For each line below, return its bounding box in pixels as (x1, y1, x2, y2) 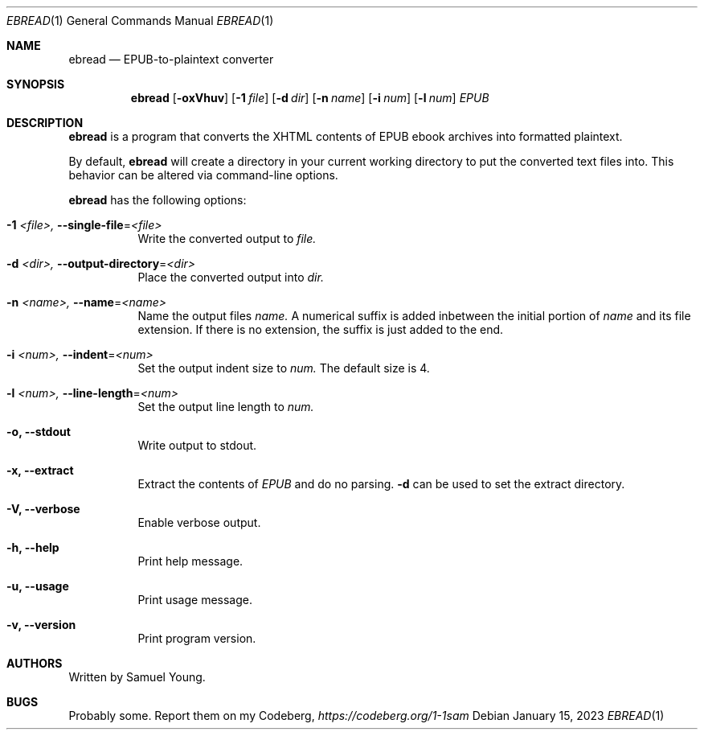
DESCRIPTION (6, 116, 84, 130)
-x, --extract (6, 463, 74, 477)
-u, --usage (6, 579, 69, 593)
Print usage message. (137, 593, 252, 606)
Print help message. (137, 554, 244, 568)
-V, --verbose (6, 502, 80, 516)
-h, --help (6, 541, 59, 554)
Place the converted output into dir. (137, 270, 324, 284)
